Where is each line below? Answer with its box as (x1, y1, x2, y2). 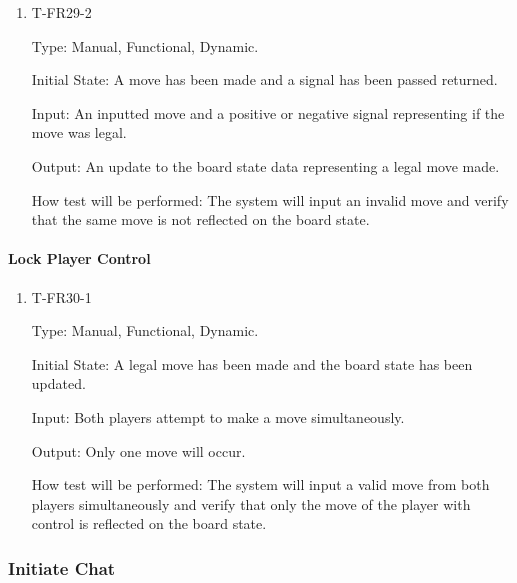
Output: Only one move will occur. (31, 440, 246, 461)
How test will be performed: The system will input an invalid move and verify (31, 189, 509, 210)
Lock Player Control (8, 248, 151, 269)
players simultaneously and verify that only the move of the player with (31, 493, 471, 514)
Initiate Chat (8, 555, 116, 580)
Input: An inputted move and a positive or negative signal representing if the (31, 102, 505, 123)
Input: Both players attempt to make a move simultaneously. (31, 406, 405, 427)
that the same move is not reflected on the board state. (31, 209, 370, 230)
